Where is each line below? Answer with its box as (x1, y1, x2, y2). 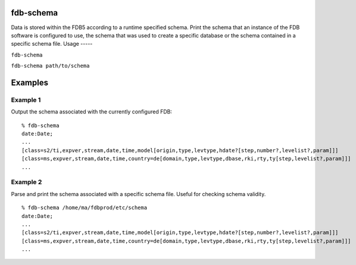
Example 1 (11, 96, 41, 104)
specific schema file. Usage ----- (11, 40, 93, 48)
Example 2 (11, 178, 42, 187)
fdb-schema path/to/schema (11, 62, 90, 70)
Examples (11, 77, 49, 87)
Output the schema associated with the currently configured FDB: (11, 108, 173, 115)
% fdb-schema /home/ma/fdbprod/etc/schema (21, 204, 148, 211)
